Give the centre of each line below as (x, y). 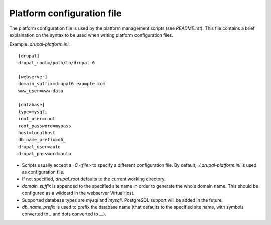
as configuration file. (43, 172)
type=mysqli (33, 112)
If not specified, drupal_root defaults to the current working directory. (94, 179)
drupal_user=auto (39, 147)
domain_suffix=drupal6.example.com (62, 84)
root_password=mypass (45, 126)
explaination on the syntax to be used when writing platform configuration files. (91, 35)
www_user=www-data (41, 91)
